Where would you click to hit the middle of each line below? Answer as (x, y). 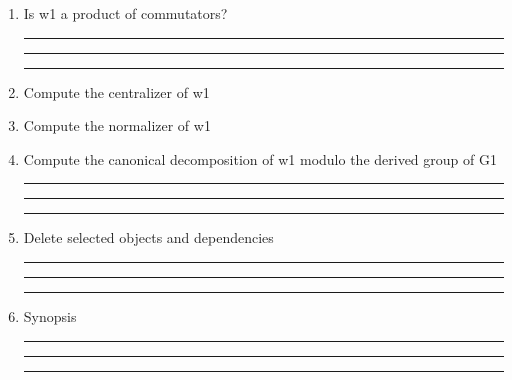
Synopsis (50, 315)
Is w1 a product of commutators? (125, 13)
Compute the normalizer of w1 (117, 125)
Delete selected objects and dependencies (148, 237)
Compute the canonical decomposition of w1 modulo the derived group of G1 (260, 158)
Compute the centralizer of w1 (116, 91)
